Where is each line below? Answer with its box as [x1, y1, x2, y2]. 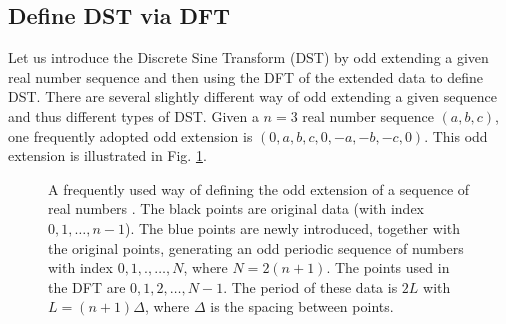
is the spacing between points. [210, 296, 394, 317]
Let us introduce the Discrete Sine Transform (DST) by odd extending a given [8, 47, 489, 68]
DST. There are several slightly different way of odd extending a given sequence [8, 86, 497, 107]
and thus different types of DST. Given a [8, 105, 259, 126]
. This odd [424, 125, 488, 146]
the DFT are [48, 276, 126, 297]
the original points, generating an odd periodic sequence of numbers [48, 237, 464, 258]
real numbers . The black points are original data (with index [48, 198, 424, 219]
